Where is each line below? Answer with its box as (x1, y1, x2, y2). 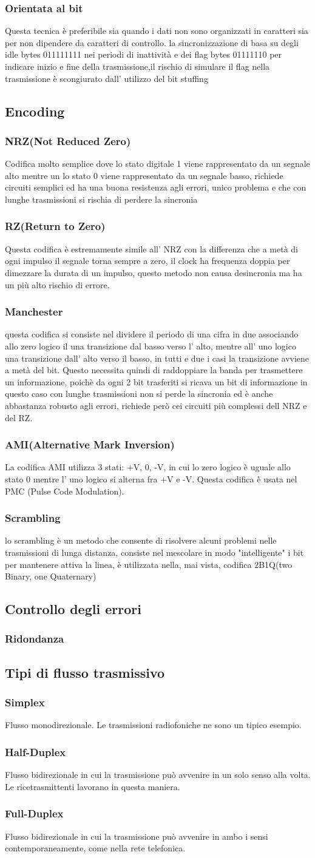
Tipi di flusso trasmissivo (5, 663, 165, 681)
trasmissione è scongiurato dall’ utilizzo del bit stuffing (5, 72, 208, 84)
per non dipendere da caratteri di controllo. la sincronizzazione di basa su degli (5, 36, 299, 49)
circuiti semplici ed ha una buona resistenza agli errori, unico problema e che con (5, 181, 307, 194)
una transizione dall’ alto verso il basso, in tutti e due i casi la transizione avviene (5, 351, 310, 364)
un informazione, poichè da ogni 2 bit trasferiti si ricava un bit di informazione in (5, 375, 308, 388)
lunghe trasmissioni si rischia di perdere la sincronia (5, 192, 198, 205)
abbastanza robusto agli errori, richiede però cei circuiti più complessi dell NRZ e (5, 399, 307, 411)
